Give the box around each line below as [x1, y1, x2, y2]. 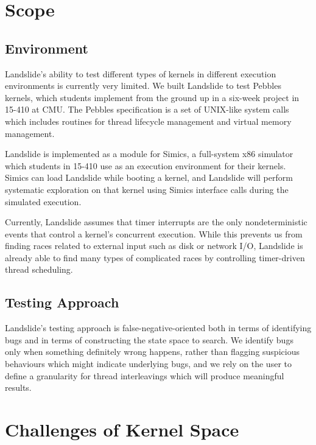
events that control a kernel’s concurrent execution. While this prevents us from [5, 227, 303, 240]
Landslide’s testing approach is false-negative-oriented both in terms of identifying [5, 321, 312, 334]
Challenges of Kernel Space [5, 417, 239, 442]
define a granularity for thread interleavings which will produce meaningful [5, 369, 284, 382]
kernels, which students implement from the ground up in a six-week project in [5, 91, 300, 103]
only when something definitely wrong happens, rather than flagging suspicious [5, 345, 300, 358]
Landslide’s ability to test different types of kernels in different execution [5, 67, 276, 80]
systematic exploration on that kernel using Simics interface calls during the [5, 183, 289, 195]
